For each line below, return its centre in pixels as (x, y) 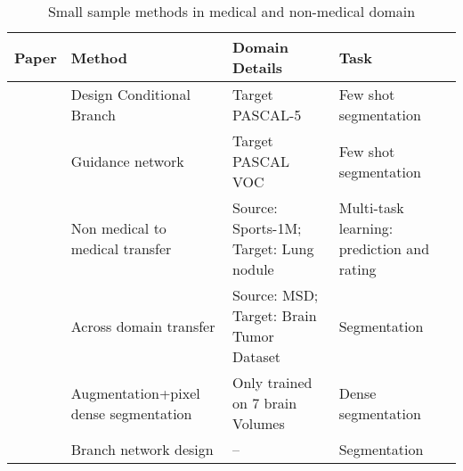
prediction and (384, 248)
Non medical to (118, 228)
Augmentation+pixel (135, 392)
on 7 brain (265, 403)
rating (357, 269)
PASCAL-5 (267, 115)
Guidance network (127, 161)
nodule (253, 269)
